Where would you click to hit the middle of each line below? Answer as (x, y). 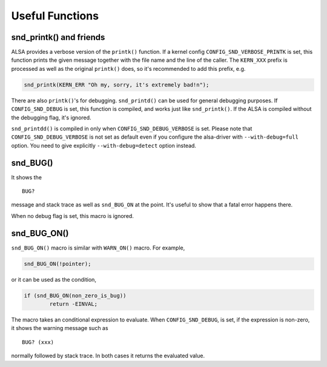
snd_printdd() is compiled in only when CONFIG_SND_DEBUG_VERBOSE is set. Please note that (132, 128)
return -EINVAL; (74, 304)
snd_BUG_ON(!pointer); (58, 264)
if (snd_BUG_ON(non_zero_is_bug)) (75, 296)
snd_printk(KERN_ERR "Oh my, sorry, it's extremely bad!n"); (117, 84)
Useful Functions (55, 16)
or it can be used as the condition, (54, 279)
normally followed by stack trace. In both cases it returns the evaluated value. (108, 356)
